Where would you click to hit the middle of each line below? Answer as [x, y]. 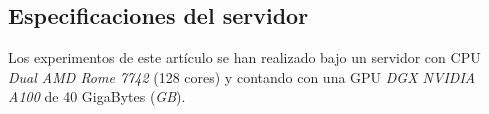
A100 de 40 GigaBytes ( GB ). [97, 96]
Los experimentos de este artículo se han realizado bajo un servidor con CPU [244, 57]
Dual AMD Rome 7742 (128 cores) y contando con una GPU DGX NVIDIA [242, 76]
